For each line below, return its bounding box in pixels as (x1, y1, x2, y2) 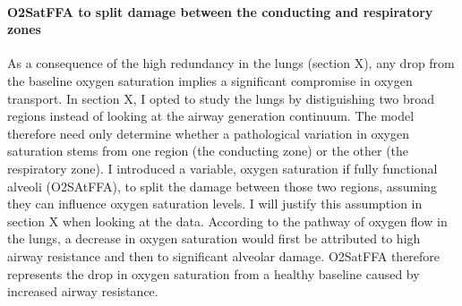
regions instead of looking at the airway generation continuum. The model (7, 106, 415, 125)
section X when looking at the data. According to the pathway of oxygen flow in (7, 211, 448, 230)
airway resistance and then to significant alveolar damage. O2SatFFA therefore (7, 246, 441, 265)
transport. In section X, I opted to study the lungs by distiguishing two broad (7, 89, 435, 107)
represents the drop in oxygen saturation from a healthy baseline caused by (7, 264, 420, 283)
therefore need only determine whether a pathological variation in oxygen (7, 123, 409, 142)
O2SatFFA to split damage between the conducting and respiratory (7, 2, 433, 21)
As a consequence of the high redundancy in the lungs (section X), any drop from (7, 54, 455, 72)
